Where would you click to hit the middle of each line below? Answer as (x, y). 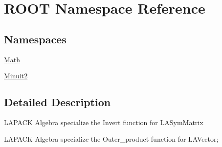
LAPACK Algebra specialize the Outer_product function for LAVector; (111, 138)
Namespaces (35, 39)
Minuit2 (16, 76)
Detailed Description (57, 102)
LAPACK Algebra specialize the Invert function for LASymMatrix (104, 122)
